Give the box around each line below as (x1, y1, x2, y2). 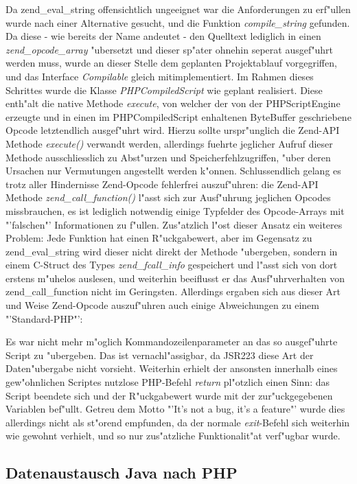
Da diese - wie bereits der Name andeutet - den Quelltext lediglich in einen (5, 29, 321, 43)
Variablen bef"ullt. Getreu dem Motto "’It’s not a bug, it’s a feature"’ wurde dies (5, 402, 345, 416)
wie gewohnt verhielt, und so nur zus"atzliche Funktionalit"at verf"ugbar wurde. (5, 428, 341, 443)
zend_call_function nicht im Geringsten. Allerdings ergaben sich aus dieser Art (5, 284, 341, 299)
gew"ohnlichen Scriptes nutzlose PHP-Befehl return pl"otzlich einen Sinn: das (5, 375, 330, 389)
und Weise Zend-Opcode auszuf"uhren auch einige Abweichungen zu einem (5, 298, 319, 312)
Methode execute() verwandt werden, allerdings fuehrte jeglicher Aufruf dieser (5, 136, 333, 150)
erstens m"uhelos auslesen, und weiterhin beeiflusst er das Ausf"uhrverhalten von (5, 270, 345, 285)
